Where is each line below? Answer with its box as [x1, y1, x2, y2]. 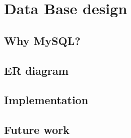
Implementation [4, 92, 89, 108]
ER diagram [4, 62, 69, 78]
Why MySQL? [4, 32, 81, 48]
